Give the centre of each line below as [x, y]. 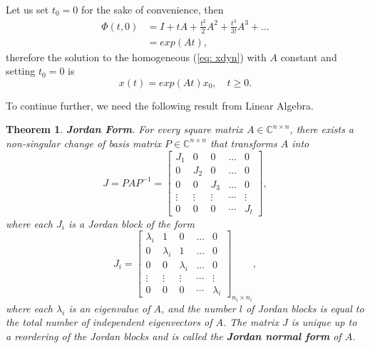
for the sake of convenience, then [152, 9]
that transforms [243, 143]
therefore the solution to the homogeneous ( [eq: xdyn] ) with [136, 57]
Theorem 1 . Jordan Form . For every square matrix [124, 129]
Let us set [27, 9]
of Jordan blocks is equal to [305, 308]
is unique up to [324, 322]
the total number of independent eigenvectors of [109, 322]
